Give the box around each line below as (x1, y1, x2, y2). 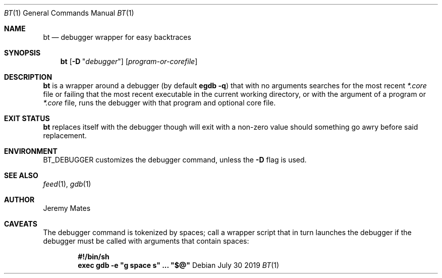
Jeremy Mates (43, 204, 91, 212)
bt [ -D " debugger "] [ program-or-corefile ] (60, 57, 198, 66)
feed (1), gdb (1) (43, 180, 91, 188)
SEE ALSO (4, 171, 38, 180)
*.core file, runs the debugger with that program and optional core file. (43, 98, 276, 107)
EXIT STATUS (4, 114, 50, 123)
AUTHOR (4, 195, 35, 204)
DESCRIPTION (4, 73, 52, 81)
